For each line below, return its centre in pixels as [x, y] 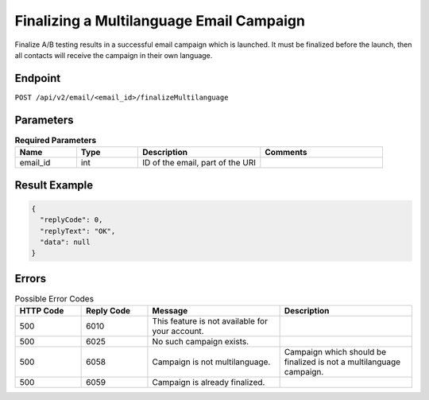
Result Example [54, 185]
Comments [286, 153]
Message [170, 311]
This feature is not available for [210, 321]
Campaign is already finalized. [209, 383]
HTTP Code [42, 311]
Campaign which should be [335, 352]
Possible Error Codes [54, 298]
